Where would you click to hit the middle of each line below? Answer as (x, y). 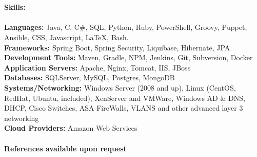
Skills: (15, 7)
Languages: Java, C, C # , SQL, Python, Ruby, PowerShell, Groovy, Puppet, (126, 27)
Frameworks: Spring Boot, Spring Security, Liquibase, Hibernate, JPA (117, 47)
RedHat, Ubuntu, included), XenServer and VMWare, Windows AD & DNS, (125, 98)
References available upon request (65, 148)
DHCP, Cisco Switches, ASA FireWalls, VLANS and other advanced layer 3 (124, 108)
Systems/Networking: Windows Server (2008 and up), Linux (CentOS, (120, 87)
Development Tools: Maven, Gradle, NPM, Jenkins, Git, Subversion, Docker (128, 57)
